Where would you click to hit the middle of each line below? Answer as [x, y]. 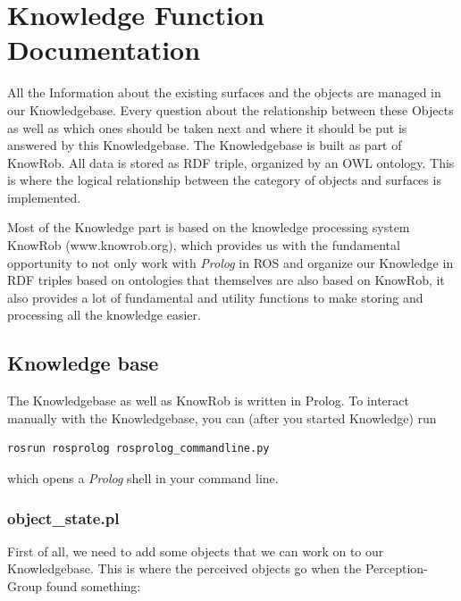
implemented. [44, 197]
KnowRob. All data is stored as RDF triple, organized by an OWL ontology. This [231, 162]
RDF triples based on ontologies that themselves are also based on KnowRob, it [226, 280]
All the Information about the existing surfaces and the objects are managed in [224, 92]
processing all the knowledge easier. [104, 315]
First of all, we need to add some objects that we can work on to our [196, 551]
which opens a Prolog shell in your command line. [143, 478]
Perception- [396, 568]
